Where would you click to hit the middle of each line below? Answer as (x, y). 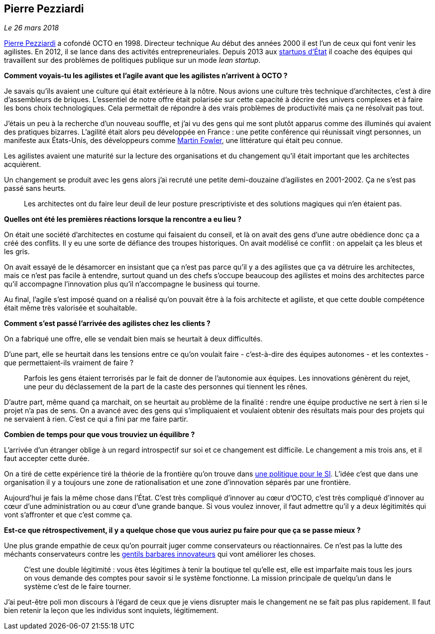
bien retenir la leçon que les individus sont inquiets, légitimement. (111, 611)
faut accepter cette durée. (47, 459)
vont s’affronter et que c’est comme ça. (68, 515)
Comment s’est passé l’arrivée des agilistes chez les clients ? (107, 323)
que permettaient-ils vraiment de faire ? (69, 363)
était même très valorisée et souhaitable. (71, 308)
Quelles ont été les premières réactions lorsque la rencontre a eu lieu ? (123, 219)
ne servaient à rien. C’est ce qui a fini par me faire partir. (96, 419)
